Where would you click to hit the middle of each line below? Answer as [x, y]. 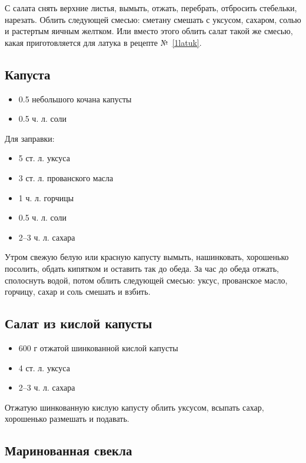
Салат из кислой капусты [79, 323]
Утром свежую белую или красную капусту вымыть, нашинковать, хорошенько [147, 257]
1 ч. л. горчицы [46, 197]
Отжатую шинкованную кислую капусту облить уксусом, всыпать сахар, [134, 407]
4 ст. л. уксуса [44, 367]
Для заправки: [30, 138]
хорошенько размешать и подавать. [67, 419]
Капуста [28, 74]
